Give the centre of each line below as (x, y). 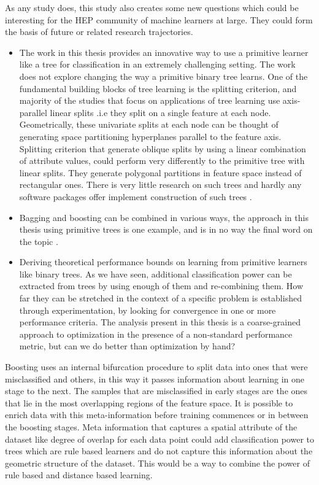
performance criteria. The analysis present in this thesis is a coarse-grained (160, 322)
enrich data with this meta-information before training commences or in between (157, 415)
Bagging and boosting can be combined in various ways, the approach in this (164, 217)
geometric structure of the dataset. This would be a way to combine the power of (157, 463)
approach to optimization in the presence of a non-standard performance (156, 334)
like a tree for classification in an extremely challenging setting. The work (157, 64)
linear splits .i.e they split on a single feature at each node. (160, 112)
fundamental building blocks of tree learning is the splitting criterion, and (158, 88)
